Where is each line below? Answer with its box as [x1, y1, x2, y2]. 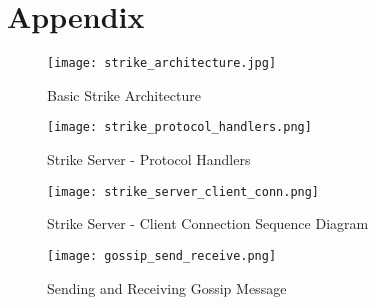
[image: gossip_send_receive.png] [47, 248, 277, 263]
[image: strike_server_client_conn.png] [47, 184, 320, 199]
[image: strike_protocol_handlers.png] [47, 120, 312, 135]
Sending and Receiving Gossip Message [47, 277, 287, 298]
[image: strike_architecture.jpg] [47, 56, 277, 71]
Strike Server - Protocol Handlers [47, 149, 251, 170]
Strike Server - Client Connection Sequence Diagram [47, 213, 369, 234]
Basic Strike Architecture [47, 84, 201, 105]
